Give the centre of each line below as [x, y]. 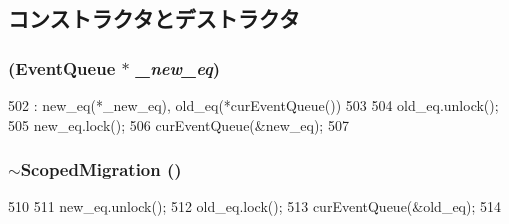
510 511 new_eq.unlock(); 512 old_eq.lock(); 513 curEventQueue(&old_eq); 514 [254, 206]
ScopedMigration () [101, 169]
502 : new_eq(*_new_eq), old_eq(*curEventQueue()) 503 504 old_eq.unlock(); [253, 105]
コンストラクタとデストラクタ [154, 18]
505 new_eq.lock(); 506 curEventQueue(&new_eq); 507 [178, 124]
